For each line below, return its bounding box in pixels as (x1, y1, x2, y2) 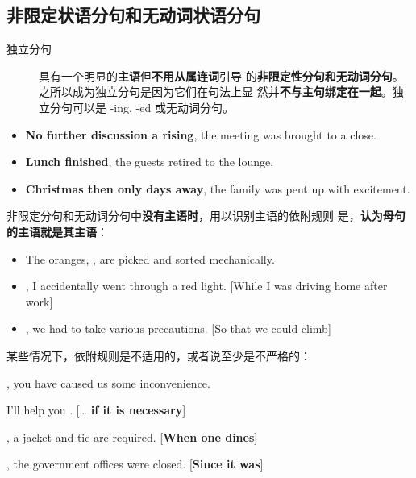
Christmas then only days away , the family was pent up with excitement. (25, 180, 410, 197)
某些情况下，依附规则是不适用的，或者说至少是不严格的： (6, 347, 311, 364)
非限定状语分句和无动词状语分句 (6, 2, 260, 27)
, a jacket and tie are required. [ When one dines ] (6, 428, 258, 445)
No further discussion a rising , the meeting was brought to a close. (25, 126, 376, 143)
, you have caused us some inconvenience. (6, 374, 210, 391)
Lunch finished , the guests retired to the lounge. (25, 153, 274, 170)
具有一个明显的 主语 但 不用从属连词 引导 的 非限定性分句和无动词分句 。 (39, 67, 404, 84)
